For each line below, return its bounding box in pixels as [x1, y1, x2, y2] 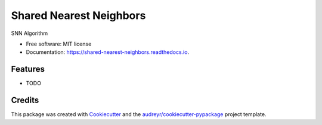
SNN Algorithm [11, 30, 48, 37]
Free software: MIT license [26, 40, 92, 47]
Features [11, 64, 45, 74]
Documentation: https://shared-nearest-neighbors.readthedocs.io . [26, 49, 190, 56]
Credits [11, 95, 39, 105]
